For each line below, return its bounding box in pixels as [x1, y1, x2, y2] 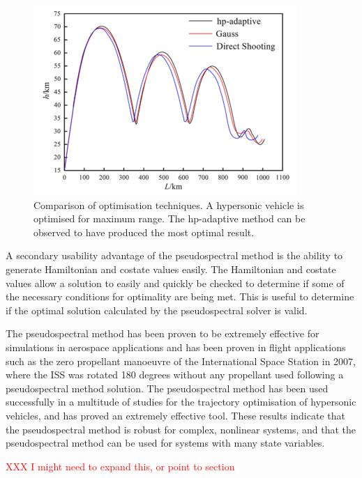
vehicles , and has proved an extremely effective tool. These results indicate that [6, 408, 345, 422]
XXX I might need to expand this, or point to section [6, 458, 235, 473]
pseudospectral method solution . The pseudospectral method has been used [6, 380, 329, 395]
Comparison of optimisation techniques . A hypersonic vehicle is [33, 197, 304, 212]
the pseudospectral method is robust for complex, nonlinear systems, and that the [6, 422, 356, 436]
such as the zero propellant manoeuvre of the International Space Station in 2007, [6, 353, 356, 368]
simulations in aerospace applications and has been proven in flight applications [6, 339, 346, 354]
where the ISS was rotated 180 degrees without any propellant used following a [6, 367, 344, 382]
